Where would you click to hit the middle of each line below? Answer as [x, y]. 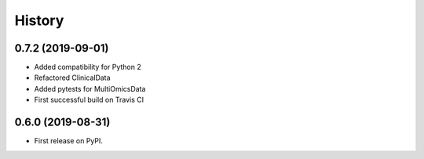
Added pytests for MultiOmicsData [90, 89]
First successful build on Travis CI [89, 100]
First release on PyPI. [69, 141]
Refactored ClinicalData [72, 78]
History [39, 20]
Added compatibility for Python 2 [88, 67]
